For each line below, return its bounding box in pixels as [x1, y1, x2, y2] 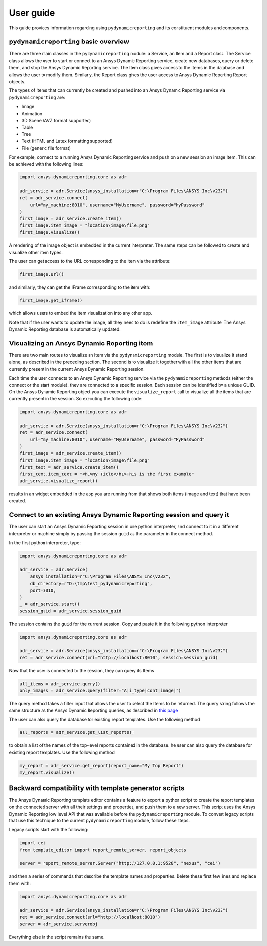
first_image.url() [19, 272, 64, 277]
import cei [19, 840, 46, 846]
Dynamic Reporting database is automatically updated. [9, 326, 121, 332]
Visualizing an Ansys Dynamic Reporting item [9, 339, 153, 347]
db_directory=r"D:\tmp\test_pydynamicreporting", [30, 581, 153, 586]
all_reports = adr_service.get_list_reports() [19, 730, 134, 735]
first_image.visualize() [19, 230, 80, 235]
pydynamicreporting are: [9, 94, 65, 100]
